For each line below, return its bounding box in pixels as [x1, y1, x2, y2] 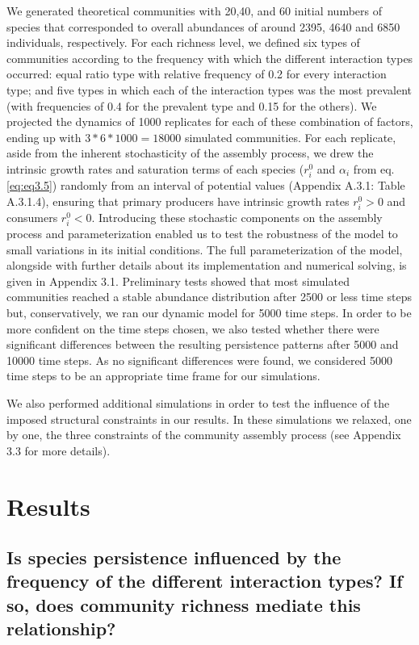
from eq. [353, 160, 395, 177]
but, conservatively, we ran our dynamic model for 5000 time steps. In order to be [6, 304, 412, 320]
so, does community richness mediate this [6, 592, 361, 617]
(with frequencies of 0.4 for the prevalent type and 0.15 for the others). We [6, 97, 377, 114]
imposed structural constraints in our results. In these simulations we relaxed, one [6, 410, 412, 427]
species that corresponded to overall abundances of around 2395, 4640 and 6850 [6, 18, 400, 35]
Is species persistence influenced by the [6, 545, 341, 570]
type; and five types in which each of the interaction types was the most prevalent [6, 81, 413, 98]
